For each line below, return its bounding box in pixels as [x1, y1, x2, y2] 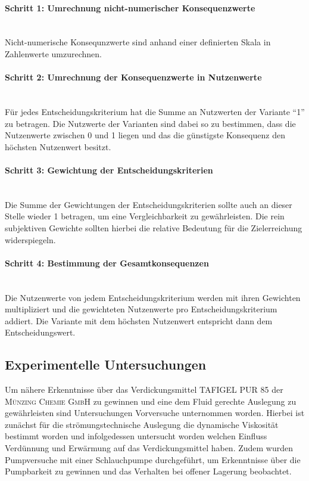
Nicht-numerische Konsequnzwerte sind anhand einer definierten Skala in [5, 36, 271, 48]
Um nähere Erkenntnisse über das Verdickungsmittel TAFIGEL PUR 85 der [5, 383, 283, 396]
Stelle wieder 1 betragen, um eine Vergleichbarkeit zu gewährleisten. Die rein [5, 210, 285, 222]
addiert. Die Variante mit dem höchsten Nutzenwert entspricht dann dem [5, 314, 273, 327]
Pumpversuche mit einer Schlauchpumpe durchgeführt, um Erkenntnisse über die [5, 453, 301, 466]
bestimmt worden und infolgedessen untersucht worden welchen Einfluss [5, 430, 267, 442]
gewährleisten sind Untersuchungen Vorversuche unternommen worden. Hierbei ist [5, 406, 305, 419]
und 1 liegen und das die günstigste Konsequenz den [94, 129, 285, 141]
